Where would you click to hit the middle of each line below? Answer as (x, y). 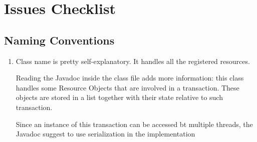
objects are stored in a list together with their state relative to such (119, 97)
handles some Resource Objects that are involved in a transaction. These (127, 87)
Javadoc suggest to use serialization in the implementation (105, 134)
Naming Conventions (59, 40)
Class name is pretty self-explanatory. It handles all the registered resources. (133, 61)
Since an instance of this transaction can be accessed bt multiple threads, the (134, 124)
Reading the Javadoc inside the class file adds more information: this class (130, 78)
